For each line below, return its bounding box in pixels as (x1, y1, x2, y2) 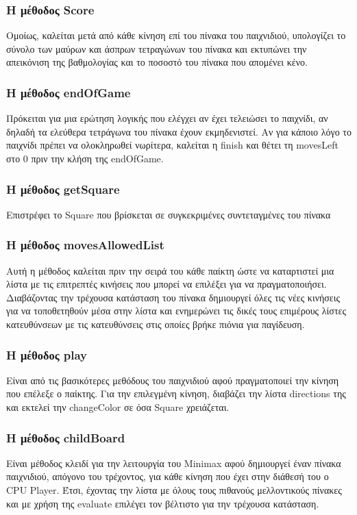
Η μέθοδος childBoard (6, 429, 125, 446)
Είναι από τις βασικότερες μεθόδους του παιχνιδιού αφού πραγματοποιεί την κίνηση (6, 373, 339, 387)
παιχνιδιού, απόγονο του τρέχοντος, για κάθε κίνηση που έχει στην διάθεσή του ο (6, 469, 329, 483)
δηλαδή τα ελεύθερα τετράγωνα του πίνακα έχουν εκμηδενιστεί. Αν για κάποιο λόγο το (6, 124, 352, 138)
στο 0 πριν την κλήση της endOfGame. (6, 151, 164, 165)
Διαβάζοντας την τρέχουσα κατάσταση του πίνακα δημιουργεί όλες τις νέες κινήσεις (6, 290, 341, 304)
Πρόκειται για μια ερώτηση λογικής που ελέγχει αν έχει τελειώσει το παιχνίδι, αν (6, 111, 328, 125)
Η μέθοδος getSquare (6, 180, 120, 197)
